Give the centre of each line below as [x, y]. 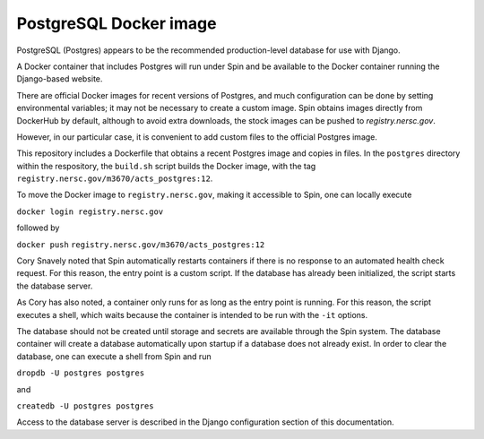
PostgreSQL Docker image [117, 23]
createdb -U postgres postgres [85, 406]
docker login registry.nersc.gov [90, 211]
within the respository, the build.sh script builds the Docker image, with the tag [166, 166]
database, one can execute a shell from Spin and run [114, 356]
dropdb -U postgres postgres [81, 373]
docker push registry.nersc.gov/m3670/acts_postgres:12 [141, 245]
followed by [38, 228]
